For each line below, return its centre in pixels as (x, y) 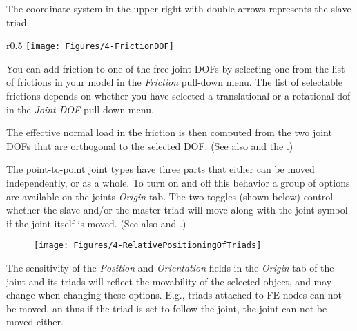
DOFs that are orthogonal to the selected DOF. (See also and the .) (150, 145)
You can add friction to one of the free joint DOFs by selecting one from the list (176, 68)
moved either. (35, 322)
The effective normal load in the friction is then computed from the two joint (169, 132)
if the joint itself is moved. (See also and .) (96, 223)
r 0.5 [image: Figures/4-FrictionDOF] (90, 45)
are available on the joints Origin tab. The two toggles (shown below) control (170, 196)
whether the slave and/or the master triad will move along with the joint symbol (177, 210)
